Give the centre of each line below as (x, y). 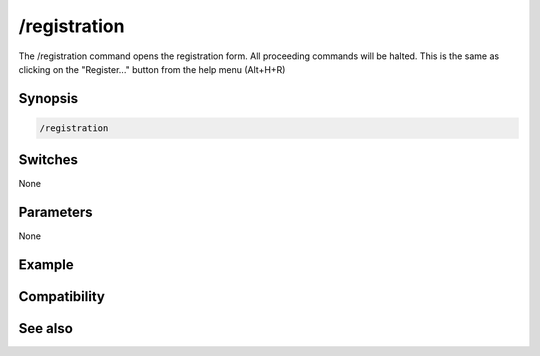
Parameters (55, 212)
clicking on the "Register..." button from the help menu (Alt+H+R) (152, 69)
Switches (48, 160)
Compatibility (61, 296)
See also (46, 328)
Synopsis (48, 98)
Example (46, 265)
